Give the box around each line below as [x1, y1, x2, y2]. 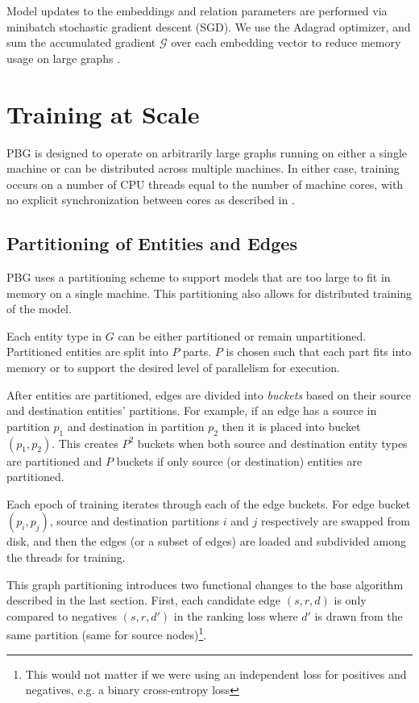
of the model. [6, 300, 72, 317]
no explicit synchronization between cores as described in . [6, 191, 295, 208]
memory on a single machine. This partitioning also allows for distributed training [6, 284, 413, 301]
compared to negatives [6, 607, 117, 624]
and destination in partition [67, 417, 205, 434]
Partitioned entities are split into [6, 343, 168, 360]
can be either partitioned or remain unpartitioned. [118, 327, 367, 344]
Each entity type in [6, 327, 102, 344]
